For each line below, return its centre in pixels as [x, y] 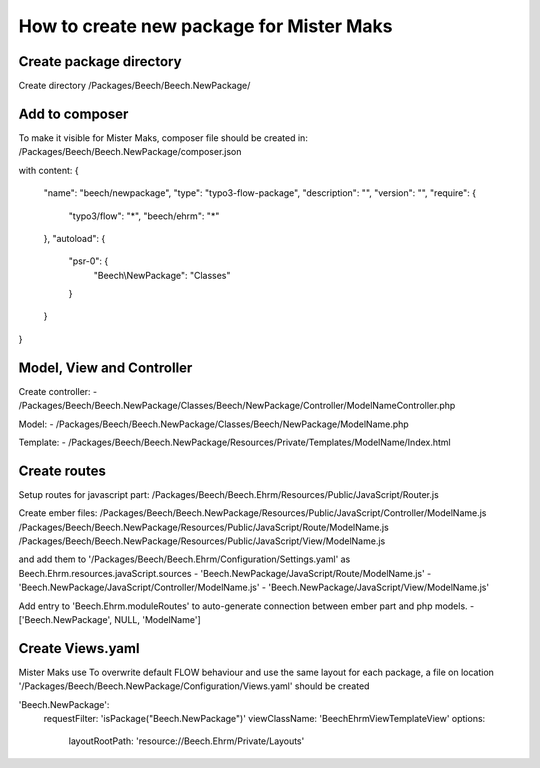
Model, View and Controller [105, 367]
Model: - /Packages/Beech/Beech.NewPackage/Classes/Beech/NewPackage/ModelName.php [213, 424]
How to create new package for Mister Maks [205, 26]
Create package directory [100, 61]
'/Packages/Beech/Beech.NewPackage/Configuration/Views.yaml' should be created [194, 686]
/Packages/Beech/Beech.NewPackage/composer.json [130, 152]
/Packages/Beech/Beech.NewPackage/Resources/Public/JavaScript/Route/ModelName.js [203, 527]
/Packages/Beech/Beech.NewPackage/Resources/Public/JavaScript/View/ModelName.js [202, 541]
